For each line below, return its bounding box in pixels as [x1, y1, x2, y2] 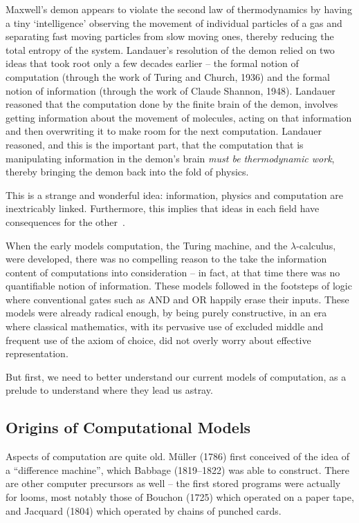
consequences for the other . [6, 214, 125, 229]
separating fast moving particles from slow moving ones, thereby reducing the [6, 29, 334, 44]
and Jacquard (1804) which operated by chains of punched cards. [6, 503, 282, 517]
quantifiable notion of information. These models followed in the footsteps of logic [6, 278, 352, 293]
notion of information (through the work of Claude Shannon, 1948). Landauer [6, 83, 335, 97]
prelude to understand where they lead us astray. [6, 383, 213, 397]
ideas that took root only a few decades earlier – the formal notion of [6, 56, 299, 70]
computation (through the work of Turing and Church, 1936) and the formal [6, 69, 330, 84]
